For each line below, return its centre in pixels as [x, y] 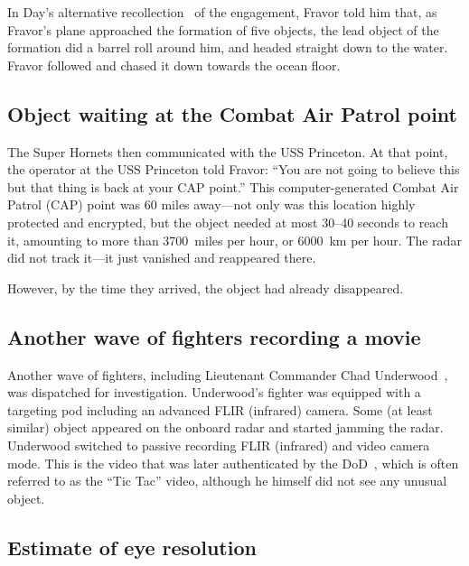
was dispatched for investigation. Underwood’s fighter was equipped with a [214, 392]
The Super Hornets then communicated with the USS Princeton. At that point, [228, 151]
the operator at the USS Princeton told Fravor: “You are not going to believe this [234, 169]
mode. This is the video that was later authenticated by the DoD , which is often [233, 463]
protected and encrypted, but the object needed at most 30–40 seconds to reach [228, 222]
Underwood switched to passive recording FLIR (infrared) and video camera [219, 445]
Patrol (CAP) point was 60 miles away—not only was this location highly [211, 204]
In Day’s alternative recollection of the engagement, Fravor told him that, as [222, 12]
